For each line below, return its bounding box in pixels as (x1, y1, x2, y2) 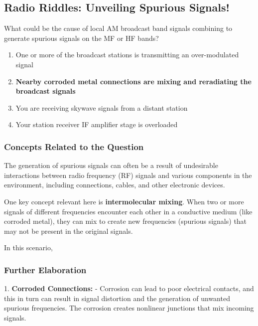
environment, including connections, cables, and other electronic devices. (4, 179, 225, 190)
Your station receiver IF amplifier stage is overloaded (15, 119, 178, 130)
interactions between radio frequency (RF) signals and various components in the (4, 169, 252, 180)
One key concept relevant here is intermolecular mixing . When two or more (4, 196, 244, 206)
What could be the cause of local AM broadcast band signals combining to (4, 23, 233, 33)
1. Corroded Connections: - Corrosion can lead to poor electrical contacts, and (4, 283, 254, 294)
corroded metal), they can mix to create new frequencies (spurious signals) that (4, 216, 247, 226)
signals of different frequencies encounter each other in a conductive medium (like (4, 206, 253, 216)
